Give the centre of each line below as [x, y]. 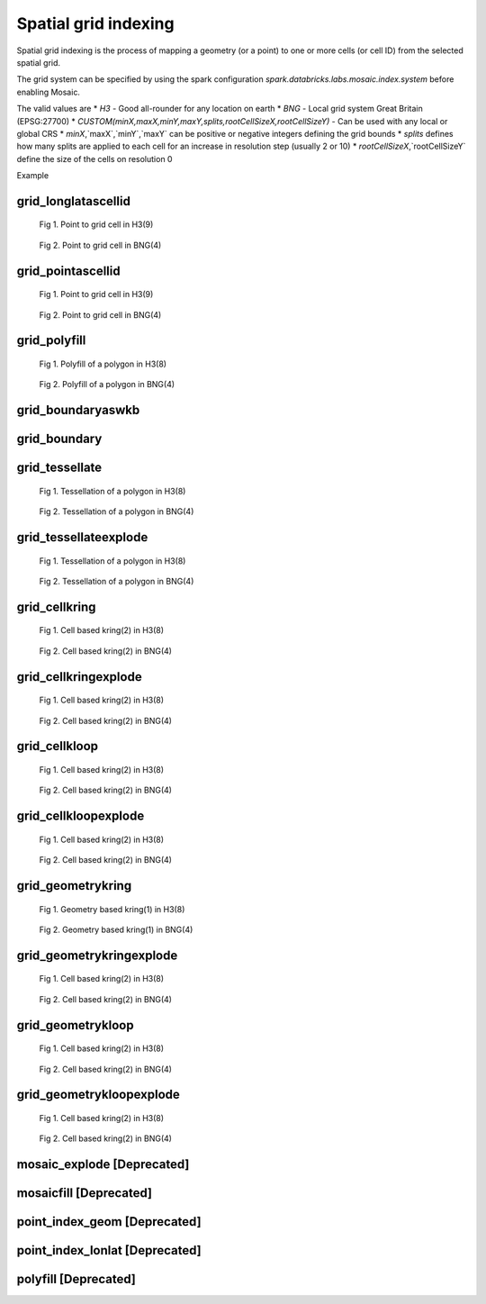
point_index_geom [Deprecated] [109, 1222]
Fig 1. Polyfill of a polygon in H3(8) [103, 364]
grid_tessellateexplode [82, 537]
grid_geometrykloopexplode [98, 1095]
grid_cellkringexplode [80, 677]
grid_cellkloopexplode [81, 816]
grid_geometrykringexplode [97, 955]
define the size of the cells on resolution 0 [94, 158]
